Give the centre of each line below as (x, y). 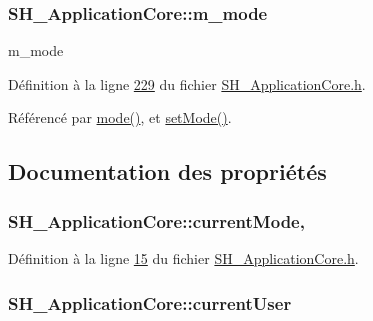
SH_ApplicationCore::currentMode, (156, 220)
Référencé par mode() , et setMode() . (120, 117)
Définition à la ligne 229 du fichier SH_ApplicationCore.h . (187, 83)
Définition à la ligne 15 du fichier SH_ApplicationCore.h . (183, 258)
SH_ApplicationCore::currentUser (150, 302)
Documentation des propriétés (167, 171)
